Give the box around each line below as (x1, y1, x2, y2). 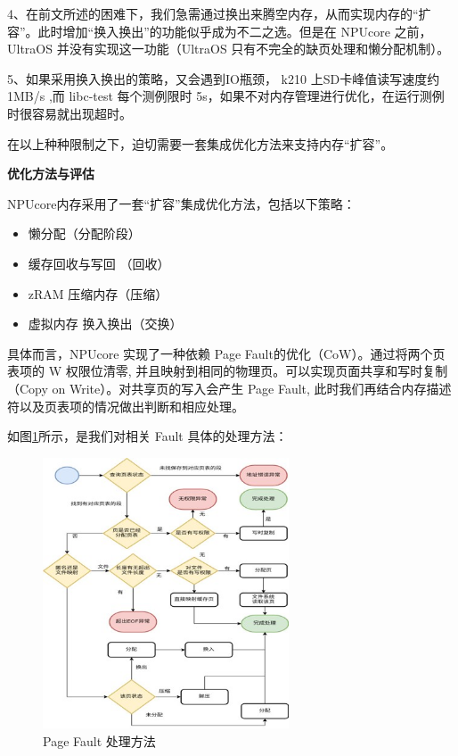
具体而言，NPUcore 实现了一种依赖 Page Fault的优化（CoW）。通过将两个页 (7, 344, 446, 362)
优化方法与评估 (7, 164, 94, 183)
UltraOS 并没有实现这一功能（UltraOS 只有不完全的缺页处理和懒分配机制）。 (7, 39, 450, 58)
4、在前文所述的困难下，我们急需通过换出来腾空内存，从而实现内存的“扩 (7, 4, 431, 22)
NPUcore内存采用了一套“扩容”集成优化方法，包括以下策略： (7, 194, 356, 212)
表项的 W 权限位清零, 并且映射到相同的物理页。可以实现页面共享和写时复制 (7, 361, 448, 380)
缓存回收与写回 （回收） (28, 253, 170, 272)
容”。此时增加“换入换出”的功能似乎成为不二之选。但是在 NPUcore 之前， (7, 21, 432, 40)
